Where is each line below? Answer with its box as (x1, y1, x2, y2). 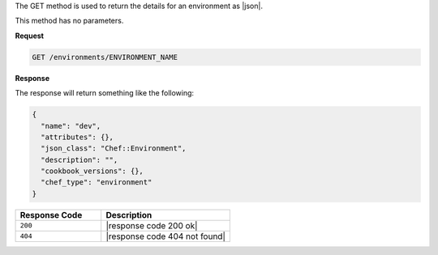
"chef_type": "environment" (41, 178, 152, 187)
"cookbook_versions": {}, (41, 167, 144, 176)
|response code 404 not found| (105, 231, 226, 242)
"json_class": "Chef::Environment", (41, 144, 187, 153)
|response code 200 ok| (105, 219, 198, 231)
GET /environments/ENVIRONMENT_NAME (32, 53, 178, 62)
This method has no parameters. (15, 16, 124, 26)
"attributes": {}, (41, 132, 114, 142)
